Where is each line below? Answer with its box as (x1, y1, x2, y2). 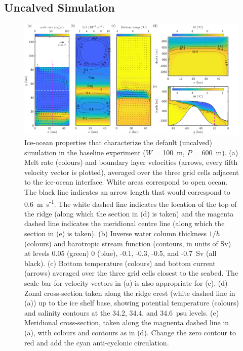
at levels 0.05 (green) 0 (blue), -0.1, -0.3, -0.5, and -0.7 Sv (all (24, 248, 217, 258)
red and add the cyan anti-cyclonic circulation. (24, 337, 169, 347)
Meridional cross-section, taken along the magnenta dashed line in (24, 317, 229, 328)
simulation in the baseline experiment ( (24, 147, 146, 157)
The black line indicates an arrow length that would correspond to (24, 187, 230, 197)
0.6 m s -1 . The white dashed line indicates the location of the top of (24, 197, 237, 209)
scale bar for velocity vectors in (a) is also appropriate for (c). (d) (24, 278, 228, 288)
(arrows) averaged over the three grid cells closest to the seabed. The (24, 268, 238, 278)
